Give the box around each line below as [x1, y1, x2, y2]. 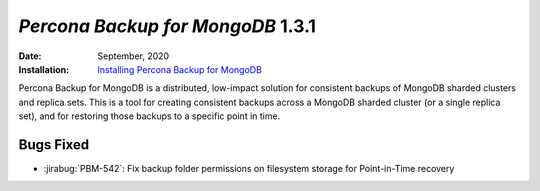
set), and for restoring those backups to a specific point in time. [18, 110, 281, 122]
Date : [18, 50, 42, 62]
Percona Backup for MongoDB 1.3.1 [18, 15, 317, 37]
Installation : [18, 63, 70, 75]
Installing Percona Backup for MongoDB [97, 63, 262, 75]
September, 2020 [97, 50, 170, 62]
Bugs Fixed [18, 136, 90, 153]
